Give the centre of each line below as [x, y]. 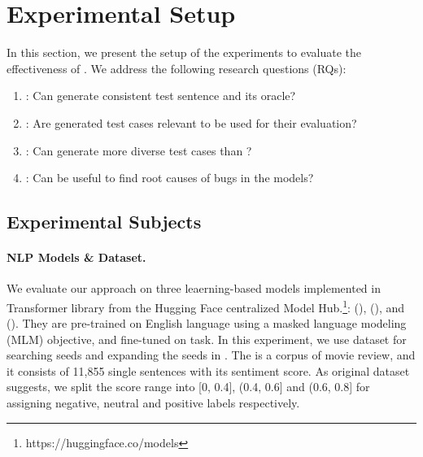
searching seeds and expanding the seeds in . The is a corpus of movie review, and [211, 355]
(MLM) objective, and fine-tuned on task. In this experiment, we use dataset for [207, 339]
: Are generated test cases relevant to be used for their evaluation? [191, 122]
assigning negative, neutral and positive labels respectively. [153, 403]
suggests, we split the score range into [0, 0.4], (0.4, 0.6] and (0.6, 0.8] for [188, 387]
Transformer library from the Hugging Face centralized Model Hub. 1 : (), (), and [206, 306]
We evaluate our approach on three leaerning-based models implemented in [194, 288]
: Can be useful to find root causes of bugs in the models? [170, 178]
